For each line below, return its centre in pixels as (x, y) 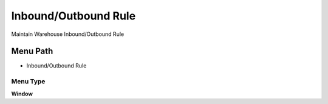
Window (22, 94)
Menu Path (32, 51)
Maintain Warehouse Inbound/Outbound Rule (68, 34)
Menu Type (28, 81)
